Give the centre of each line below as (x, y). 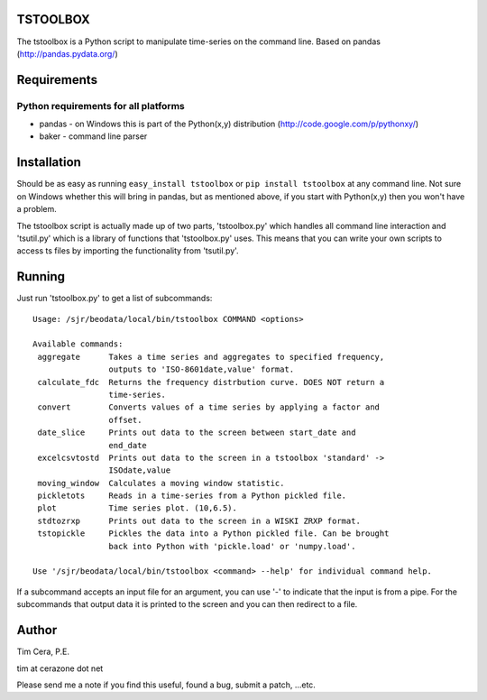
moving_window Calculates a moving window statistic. (161, 483)
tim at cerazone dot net (60, 668)
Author (37, 630)
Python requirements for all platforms (101, 106)
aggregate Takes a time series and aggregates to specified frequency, (211, 357)
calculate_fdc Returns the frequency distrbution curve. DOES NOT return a (211, 382)
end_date (128, 445)
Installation (49, 162)
